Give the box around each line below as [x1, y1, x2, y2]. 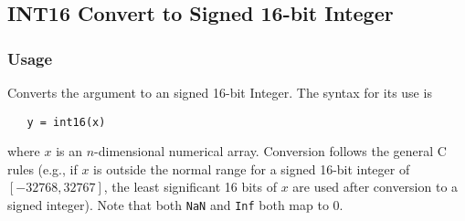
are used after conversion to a [292, 177, 459, 196]
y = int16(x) [26, 115, 106, 129]
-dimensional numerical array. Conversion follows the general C [94, 142, 447, 161]
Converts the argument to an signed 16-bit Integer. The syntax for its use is [7, 83, 432, 101]
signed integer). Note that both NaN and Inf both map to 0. [7, 195, 343, 215]
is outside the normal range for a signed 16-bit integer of [93, 159, 410, 178]
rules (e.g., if [7, 159, 78, 178]
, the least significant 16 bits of [103, 177, 278, 196]
